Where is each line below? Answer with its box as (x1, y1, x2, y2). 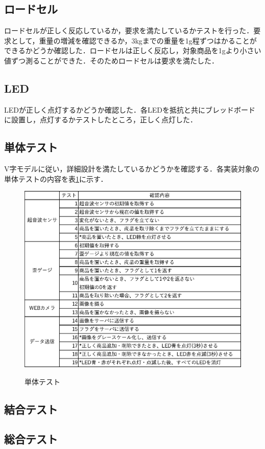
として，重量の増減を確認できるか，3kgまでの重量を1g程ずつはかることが (11, 35, 257, 46)
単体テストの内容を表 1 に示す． (4, 173, 108, 184)
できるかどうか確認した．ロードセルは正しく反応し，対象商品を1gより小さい (4, 45, 261, 56)
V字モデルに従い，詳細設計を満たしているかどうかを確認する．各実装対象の (4, 163, 260, 174)
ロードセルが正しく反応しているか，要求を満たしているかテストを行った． (4, 25, 254, 36)
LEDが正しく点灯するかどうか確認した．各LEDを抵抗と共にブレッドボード (4, 104, 255, 115)
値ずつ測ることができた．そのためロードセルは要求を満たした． (4, 55, 219, 66)
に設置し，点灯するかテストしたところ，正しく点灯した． (4, 114, 197, 125)
